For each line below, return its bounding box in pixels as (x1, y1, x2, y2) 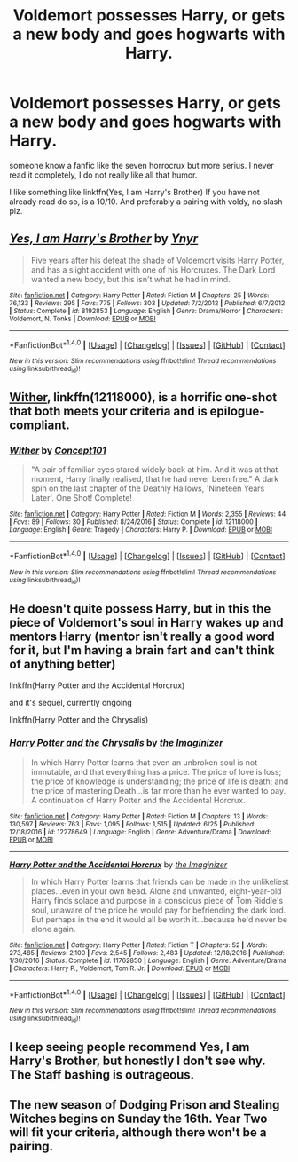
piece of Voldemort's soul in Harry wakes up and (9, 614, 284, 630)
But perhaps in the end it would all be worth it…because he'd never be (30, 913, 288, 924)
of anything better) (9, 656, 116, 671)
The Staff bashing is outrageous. (9, 1067, 195, 1082)
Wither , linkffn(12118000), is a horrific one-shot (9, 390, 278, 405)
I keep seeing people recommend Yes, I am (9, 1039, 250, 1055)
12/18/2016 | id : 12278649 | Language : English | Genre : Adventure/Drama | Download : (9, 827, 271, 836)
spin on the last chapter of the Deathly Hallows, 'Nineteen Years (30, 483, 265, 494)
